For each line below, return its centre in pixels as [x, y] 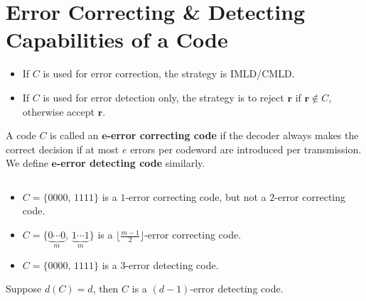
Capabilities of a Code [117, 39]
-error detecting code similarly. [131, 163]
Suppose [24, 289]
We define [27, 163]
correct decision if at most [63, 149]
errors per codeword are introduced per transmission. [246, 149]
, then [106, 289]
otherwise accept [59, 111]
